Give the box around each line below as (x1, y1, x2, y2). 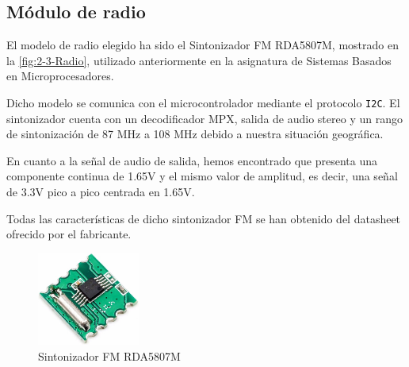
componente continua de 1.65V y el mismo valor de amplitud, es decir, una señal (6, 168, 398, 184)
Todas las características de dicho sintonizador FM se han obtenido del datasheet (6, 210, 401, 226)
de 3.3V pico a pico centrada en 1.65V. (6, 183, 195, 200)
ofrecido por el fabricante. (6, 226, 132, 242)
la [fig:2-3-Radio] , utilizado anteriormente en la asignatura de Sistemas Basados (6, 52, 392, 68)
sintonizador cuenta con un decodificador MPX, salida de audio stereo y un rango (6, 110, 403, 126)
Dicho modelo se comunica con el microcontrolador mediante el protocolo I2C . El (6, 94, 400, 110)
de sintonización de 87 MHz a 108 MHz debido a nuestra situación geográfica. (6, 126, 384, 142)
